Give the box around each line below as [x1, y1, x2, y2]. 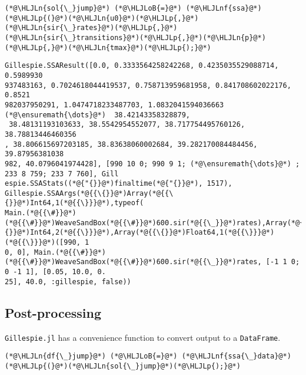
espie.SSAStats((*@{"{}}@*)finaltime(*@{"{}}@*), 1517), [5, 179, 232, 188]
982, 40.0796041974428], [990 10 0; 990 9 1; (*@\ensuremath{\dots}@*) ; [5, 159, 300, 168]
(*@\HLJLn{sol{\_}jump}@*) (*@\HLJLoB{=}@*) [5, 4, 182, 12]
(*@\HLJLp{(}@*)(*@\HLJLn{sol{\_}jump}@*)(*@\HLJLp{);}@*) [5, 361, 241, 370]
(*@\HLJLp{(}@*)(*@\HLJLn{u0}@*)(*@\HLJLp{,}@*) [5, 14, 199, 22]
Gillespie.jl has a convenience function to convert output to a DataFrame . [5, 331, 281, 343]
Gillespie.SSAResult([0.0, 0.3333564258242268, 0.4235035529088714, [5, 61, 279, 70]
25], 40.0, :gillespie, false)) [5, 277, 131, 286]
